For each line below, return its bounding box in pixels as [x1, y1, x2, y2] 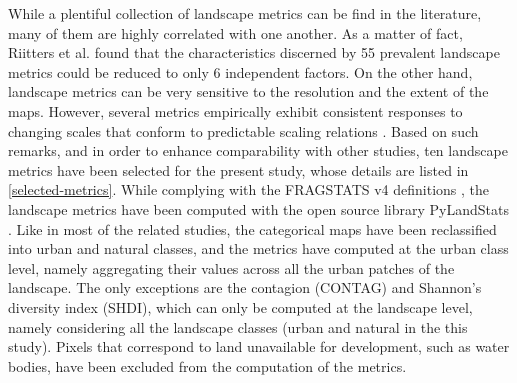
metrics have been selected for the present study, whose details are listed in [8, 159, 469, 180]
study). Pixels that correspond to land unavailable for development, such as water [8, 336, 510, 357]
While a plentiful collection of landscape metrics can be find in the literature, [8, 3, 482, 23]
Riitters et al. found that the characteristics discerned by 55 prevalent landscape [8, 42, 500, 63]
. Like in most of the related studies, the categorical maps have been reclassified [8, 218, 497, 239]
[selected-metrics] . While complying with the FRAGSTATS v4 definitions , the [8, 179, 490, 200]
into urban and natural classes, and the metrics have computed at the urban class [8, 238, 509, 259]
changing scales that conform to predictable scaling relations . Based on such [8, 120, 479, 141]
